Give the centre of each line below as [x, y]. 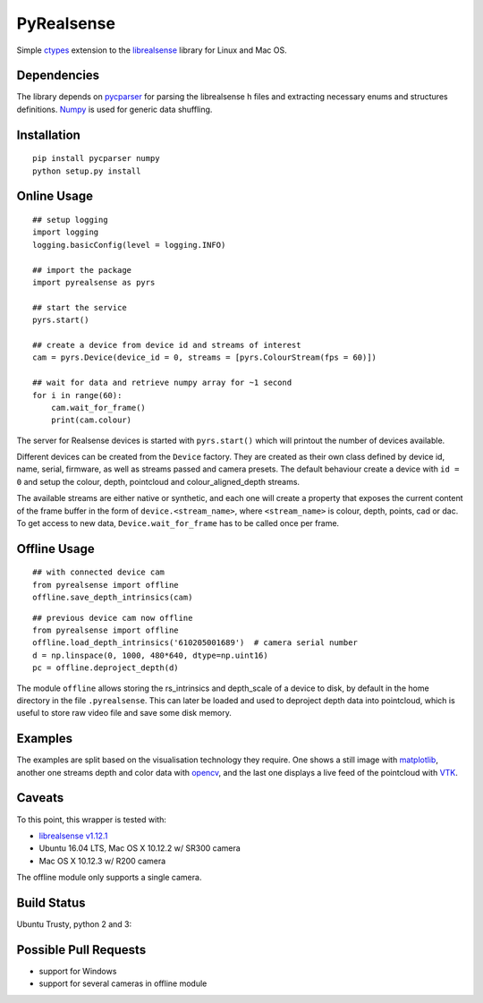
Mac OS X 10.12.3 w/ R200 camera [102, 861]
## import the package [82, 270]
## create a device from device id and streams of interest [167, 345]
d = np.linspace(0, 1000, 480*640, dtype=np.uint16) [150, 655]
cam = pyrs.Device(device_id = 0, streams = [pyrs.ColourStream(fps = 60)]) [205, 357]
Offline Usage [56, 549]
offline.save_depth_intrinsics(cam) [113, 598]
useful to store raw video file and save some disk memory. [124, 713]
